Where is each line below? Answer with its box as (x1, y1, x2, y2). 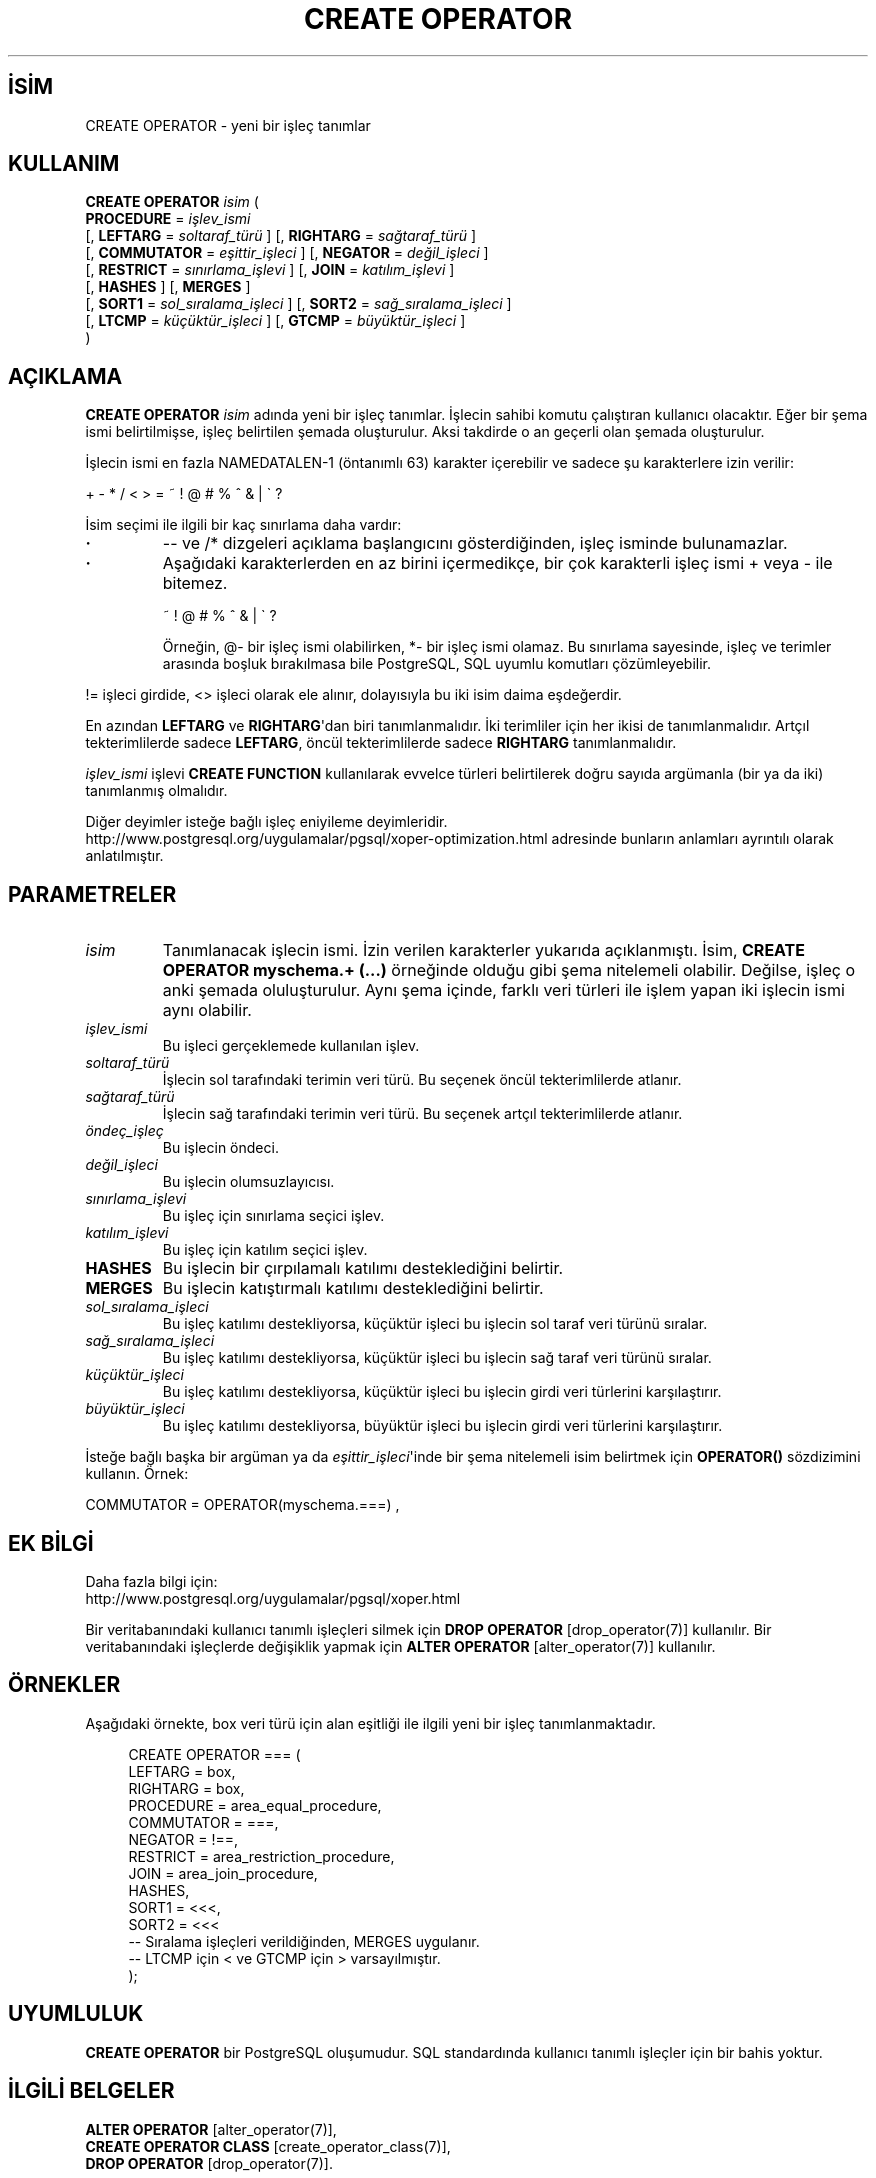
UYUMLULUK (8, 2001, 144, 2027)
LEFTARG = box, (128, 1762, 236, 1780)
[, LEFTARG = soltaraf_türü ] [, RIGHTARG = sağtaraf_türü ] (85, 227, 477, 245)
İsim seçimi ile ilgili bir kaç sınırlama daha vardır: (85, 516, 402, 534)
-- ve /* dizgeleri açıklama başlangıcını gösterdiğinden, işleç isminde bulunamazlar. (162, 533, 788, 554)
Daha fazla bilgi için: (85, 1572, 218, 1590)
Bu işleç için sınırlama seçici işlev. (162, 1207, 385, 1225)
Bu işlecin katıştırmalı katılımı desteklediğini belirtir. (162, 1278, 544, 1299)
